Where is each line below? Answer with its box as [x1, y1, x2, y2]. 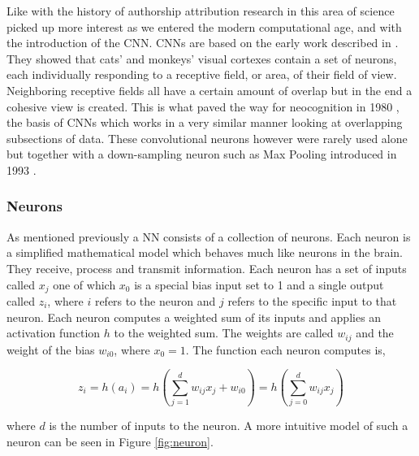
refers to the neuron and [94, 292, 216, 309]
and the [356, 324, 394, 341]
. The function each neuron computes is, [185, 341, 386, 358]
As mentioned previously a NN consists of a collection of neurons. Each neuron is [6, 228, 411, 245]
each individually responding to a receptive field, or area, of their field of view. [6, 66, 397, 83]
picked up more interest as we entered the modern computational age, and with [6, 18, 402, 35]
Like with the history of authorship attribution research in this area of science [6, 2, 395, 19]
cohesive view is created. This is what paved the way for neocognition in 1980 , [6, 98, 400, 115]
